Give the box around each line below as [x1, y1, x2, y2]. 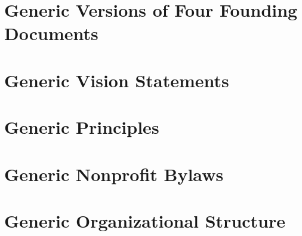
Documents [4, 21, 98, 45]
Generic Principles [4, 115, 159, 139]
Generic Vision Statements [4, 68, 229, 92]
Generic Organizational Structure [4, 208, 286, 232]
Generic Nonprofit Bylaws [4, 161, 224, 186]
